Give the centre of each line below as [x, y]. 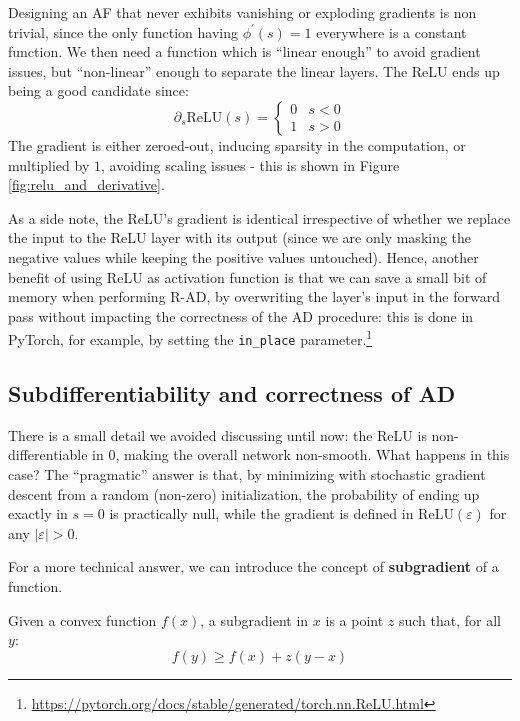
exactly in [38, 513]
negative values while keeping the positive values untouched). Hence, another [243, 256]
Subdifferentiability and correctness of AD [232, 393]
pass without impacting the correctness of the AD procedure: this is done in [241, 315]
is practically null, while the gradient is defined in [261, 513]
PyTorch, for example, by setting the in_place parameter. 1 [190, 337]
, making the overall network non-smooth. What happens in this [312, 454]
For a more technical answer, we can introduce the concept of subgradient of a [253, 566]
